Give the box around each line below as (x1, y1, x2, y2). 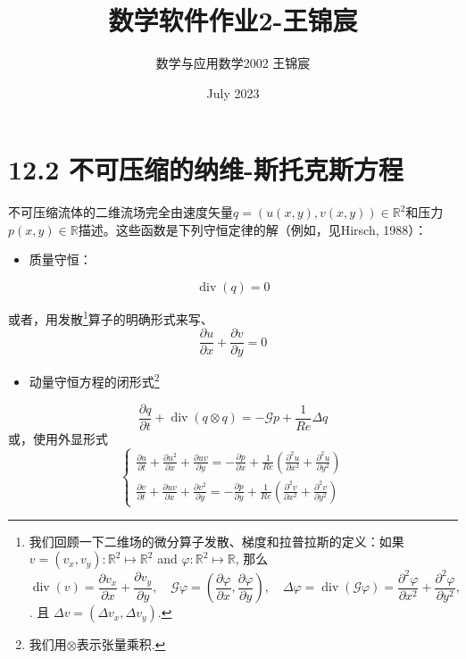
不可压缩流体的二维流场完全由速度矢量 (8, 203, 233, 221)
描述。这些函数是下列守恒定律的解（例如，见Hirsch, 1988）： (78, 220, 428, 238)
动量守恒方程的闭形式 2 (29, 370, 160, 390)
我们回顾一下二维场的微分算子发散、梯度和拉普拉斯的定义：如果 (29, 531, 404, 550)
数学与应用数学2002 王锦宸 (155, 54, 311, 72)
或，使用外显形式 (8, 429, 108, 447)
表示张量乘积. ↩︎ (76, 635, 166, 654)
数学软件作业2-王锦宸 (108, 2, 358, 38)
